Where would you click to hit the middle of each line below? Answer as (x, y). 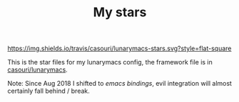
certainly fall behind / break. (49, 91)
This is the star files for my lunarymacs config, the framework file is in (110, 62)
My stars (120, 12)
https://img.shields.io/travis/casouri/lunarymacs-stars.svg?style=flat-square (119, 49)
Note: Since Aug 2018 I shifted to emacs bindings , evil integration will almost (119, 84)
